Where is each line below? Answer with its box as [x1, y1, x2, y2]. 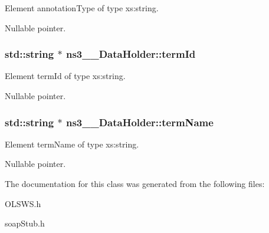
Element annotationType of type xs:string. [5, 2, 159, 14]
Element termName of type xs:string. [5, 137, 139, 150]
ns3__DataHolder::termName [65, 114, 214, 129]
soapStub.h [5, 217, 45, 229]
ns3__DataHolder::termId [65, 47, 196, 61]
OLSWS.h [5, 197, 41, 209]
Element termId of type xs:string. [5, 70, 126, 82]
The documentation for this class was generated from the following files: [5, 178, 265, 189]
